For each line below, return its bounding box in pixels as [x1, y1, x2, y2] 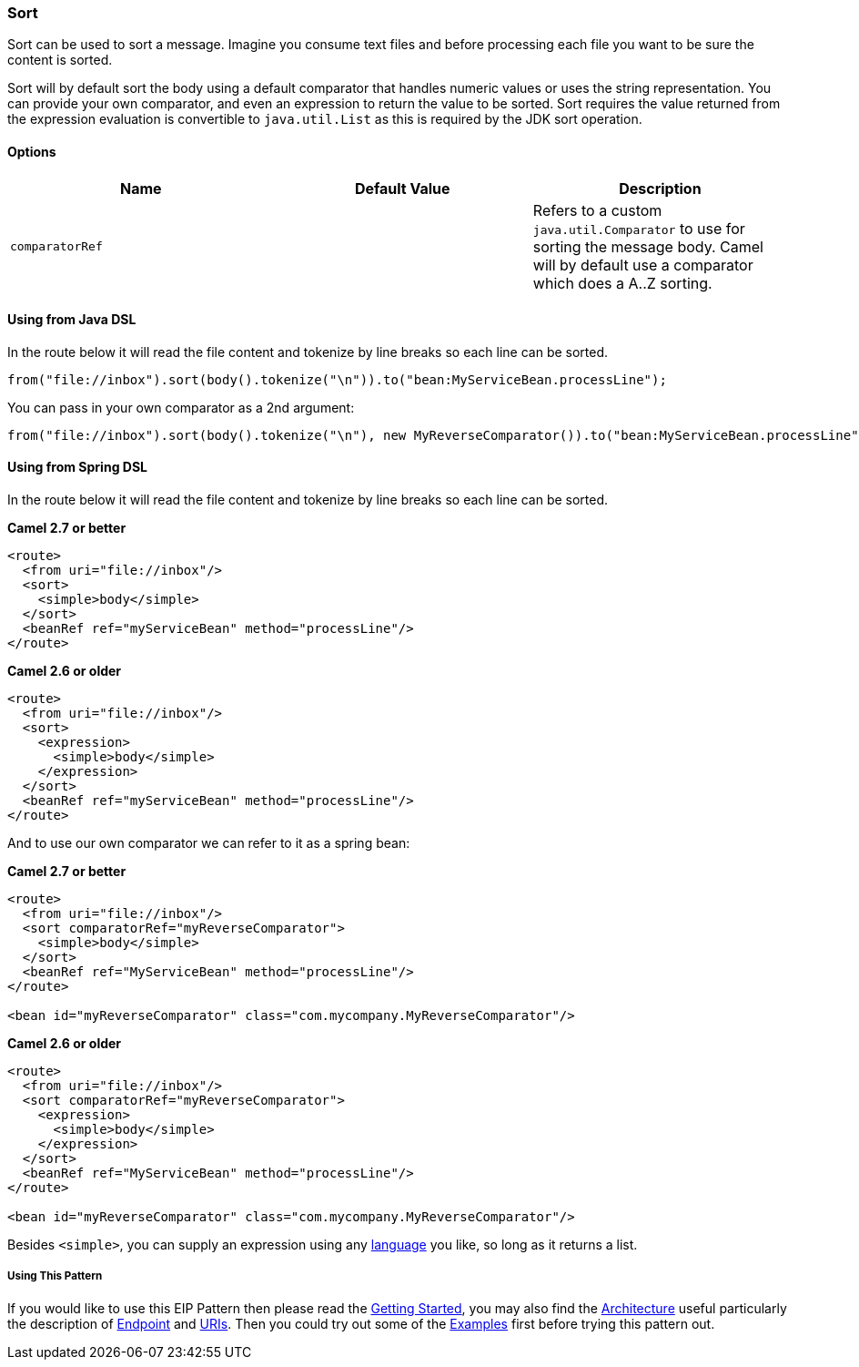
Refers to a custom [532, 200, 662, 219]
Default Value [354, 179, 450, 198]
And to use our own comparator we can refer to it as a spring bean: [7, 835, 410, 852]
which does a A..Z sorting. [532, 273, 712, 292]
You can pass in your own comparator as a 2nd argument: [7, 399, 355, 415]
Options [7, 143, 56, 159]
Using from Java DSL [7, 311, 136, 328]
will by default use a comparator [532, 255, 753, 274]
